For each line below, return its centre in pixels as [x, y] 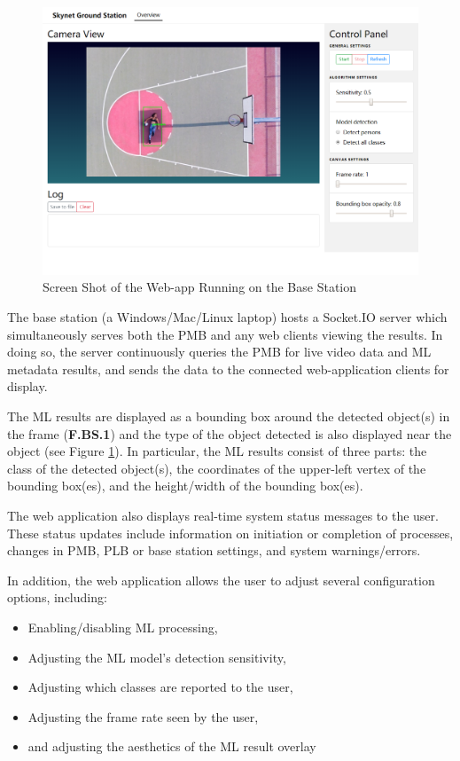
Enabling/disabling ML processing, [123, 627]
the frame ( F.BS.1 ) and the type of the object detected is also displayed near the [230, 433]
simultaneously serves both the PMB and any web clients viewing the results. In [225, 334]
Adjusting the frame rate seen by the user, [143, 716]
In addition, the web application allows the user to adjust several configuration [221, 580]
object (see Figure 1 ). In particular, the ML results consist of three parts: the [217, 451]
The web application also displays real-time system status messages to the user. [223, 515]
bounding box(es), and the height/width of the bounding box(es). [185, 486]
